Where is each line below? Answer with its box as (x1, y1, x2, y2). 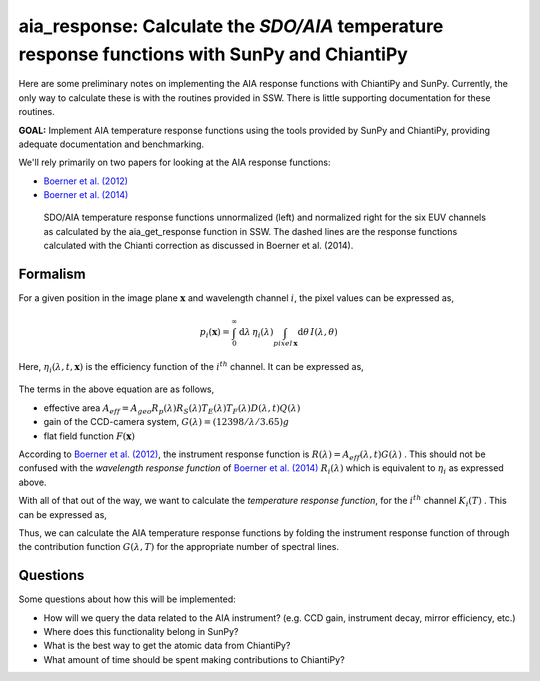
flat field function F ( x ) (43, 430, 135, 442)
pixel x (273, 338, 299, 349)
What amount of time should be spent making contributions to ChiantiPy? (43, 653, 345, 665)
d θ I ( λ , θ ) (297, 326, 339, 338)
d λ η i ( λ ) (238, 326, 274, 340)
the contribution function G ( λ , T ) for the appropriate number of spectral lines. (18, 541, 340, 553)
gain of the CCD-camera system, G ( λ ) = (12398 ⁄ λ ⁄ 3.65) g (43, 416, 290, 428)
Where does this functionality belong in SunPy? (43, 626, 239, 638)
